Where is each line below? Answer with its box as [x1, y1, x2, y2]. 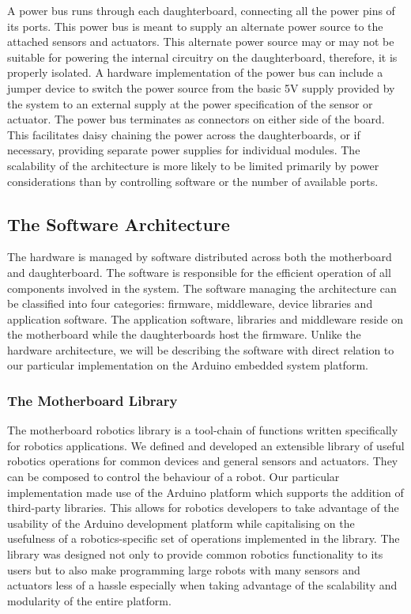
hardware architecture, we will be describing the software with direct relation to [7, 341, 394, 358]
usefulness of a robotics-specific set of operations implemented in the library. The [7, 530, 400, 547]
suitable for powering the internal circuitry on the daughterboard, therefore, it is [7, 48, 398, 65]
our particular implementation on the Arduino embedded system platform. [7, 357, 368, 373]
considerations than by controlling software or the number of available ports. [7, 172, 379, 189]
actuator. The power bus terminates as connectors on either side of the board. [7, 111, 385, 127]
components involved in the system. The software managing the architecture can [7, 279, 397, 296]
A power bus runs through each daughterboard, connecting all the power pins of [7, 2, 395, 18]
